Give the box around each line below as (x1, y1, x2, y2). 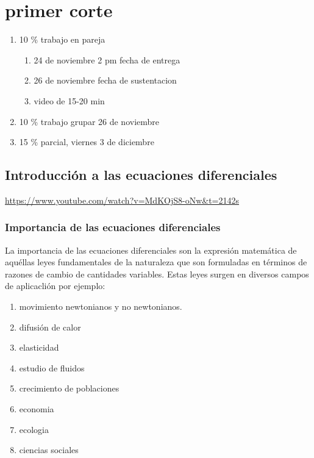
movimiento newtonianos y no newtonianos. (19, 300, 182, 313)
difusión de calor (19, 320, 81, 333)
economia (19, 403, 54, 415)
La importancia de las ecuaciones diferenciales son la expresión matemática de (5, 243, 297, 256)
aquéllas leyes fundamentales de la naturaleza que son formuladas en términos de (5, 256, 307, 268)
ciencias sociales (19, 443, 79, 456)
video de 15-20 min (34, 94, 105, 107)
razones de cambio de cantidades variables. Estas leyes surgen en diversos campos (5, 267, 309, 280)
